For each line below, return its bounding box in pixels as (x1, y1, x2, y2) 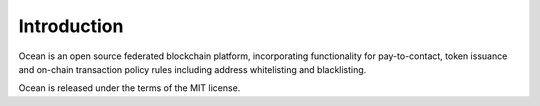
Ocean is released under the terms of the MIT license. (18, 82, 241, 94)
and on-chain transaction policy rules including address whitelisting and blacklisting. (18, 63, 367, 75)
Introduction (18, 15, 124, 37)
